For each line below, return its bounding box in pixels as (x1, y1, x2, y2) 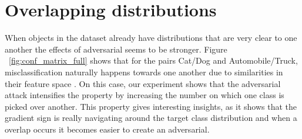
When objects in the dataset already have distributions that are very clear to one (5, 32, 297, 44)
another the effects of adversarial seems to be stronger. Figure (5, 43, 227, 55)
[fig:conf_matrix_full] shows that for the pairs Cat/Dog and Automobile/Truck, (9, 54, 298, 67)
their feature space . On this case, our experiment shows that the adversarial (5, 77, 281, 89)
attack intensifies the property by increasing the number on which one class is (5, 89, 284, 101)
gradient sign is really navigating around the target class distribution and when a (5, 112, 297, 124)
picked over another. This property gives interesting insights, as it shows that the (5, 100, 297, 112)
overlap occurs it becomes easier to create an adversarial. (5, 123, 210, 135)
